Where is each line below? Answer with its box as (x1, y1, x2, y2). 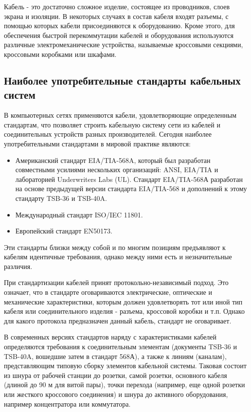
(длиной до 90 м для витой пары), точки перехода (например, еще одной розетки (4, 379, 245, 390)
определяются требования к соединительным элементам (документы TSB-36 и (4, 341, 237, 352)
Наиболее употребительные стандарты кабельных (4, 72, 241, 88)
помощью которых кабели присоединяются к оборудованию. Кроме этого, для (4, 20, 235, 31)
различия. (4, 261, 33, 271)
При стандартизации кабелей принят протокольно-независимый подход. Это (4, 277, 229, 287)
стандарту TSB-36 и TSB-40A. (15, 193, 107, 203)
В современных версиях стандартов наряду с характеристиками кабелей (4, 332, 217, 342)
